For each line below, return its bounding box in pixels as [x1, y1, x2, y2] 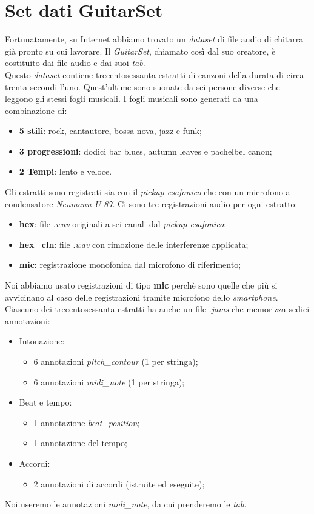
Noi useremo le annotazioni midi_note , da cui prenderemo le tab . [5, 498, 247, 510]
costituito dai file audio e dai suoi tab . [5, 56, 145, 69]
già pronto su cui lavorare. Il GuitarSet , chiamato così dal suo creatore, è [5, 44, 276, 57]
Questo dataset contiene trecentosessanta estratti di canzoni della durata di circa [5, 68, 304, 81]
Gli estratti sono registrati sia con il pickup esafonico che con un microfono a [5, 185, 290, 198]
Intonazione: [19, 335, 65, 347]
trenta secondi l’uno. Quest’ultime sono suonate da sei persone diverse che [5, 80, 280, 93]
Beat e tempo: [19, 396, 72, 409]
